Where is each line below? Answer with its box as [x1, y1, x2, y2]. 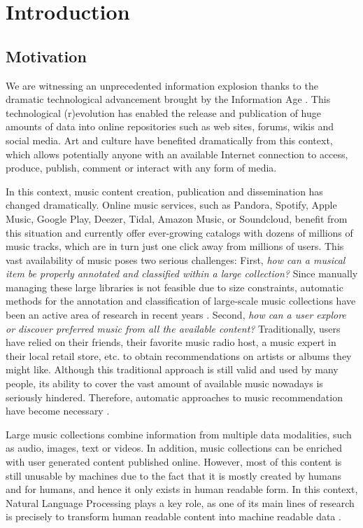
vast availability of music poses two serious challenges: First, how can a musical [6, 252, 346, 267]
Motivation [6, 45, 87, 67]
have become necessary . [6, 403, 110, 418]
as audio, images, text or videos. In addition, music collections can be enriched [6, 440, 343, 455]
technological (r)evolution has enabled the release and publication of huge [6, 105, 321, 120]
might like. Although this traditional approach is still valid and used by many [6, 362, 339, 377]
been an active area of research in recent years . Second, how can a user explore [6, 307, 346, 322]
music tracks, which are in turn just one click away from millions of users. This [6, 239, 344, 253]
